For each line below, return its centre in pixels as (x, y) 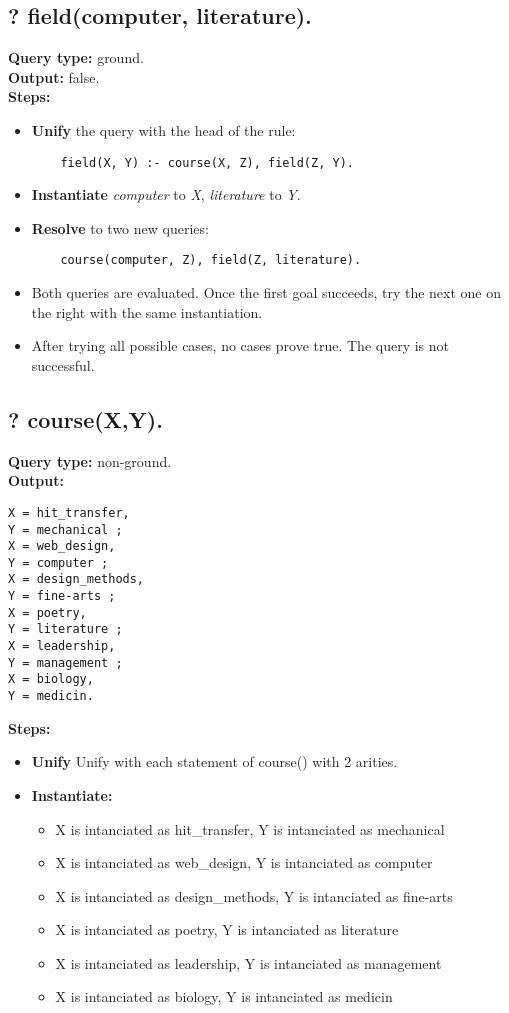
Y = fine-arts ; (62, 596)
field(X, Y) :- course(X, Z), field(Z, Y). (207, 162)
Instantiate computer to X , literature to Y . (166, 194)
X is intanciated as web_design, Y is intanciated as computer (244, 862)
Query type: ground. (76, 57)
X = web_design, (62, 546)
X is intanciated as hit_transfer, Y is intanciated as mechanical (250, 828)
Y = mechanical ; (65, 529)
